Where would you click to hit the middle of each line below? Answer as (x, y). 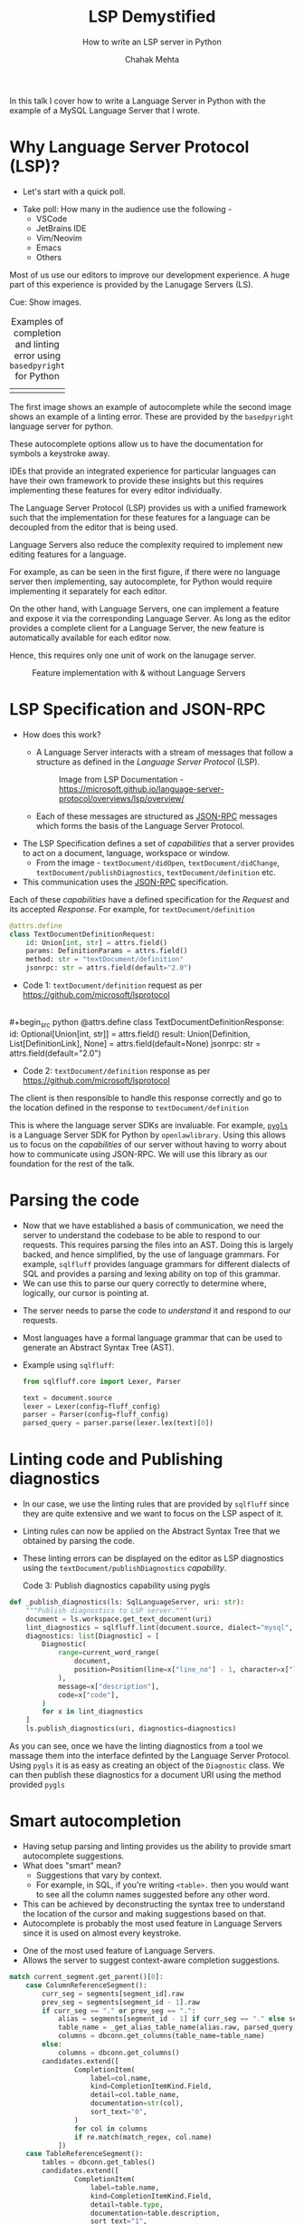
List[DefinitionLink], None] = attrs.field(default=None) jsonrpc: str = (135, 1043)
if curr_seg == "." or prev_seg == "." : (119, 2011)
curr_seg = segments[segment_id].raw (113, 1994)
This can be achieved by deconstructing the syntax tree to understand (153, 1904)
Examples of (37, 321)
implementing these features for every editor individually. (116, 490)
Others (48, 257)
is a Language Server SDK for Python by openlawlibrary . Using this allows (148, 1135)
